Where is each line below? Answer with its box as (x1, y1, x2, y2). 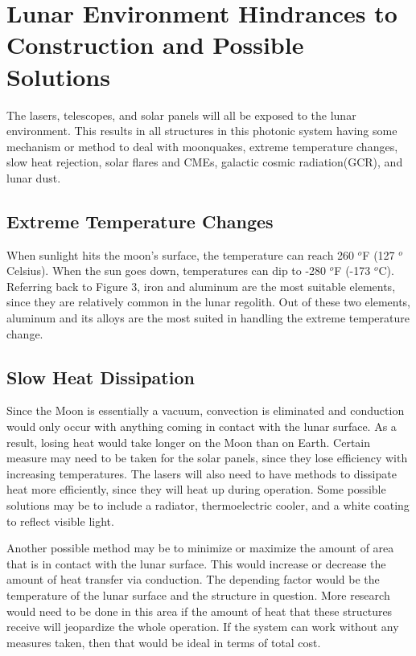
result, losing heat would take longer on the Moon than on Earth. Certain (6, 433, 371, 450)
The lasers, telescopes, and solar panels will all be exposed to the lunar (6, 106, 356, 123)
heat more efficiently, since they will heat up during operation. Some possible (6, 481, 386, 498)
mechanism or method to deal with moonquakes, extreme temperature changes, (6, 137, 398, 154)
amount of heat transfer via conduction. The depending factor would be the (6, 571, 380, 588)
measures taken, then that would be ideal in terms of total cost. (6, 633, 321, 650)
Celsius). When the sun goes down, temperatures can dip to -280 (6, 262, 327, 279)
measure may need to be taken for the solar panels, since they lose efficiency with (6, 449, 408, 466)
